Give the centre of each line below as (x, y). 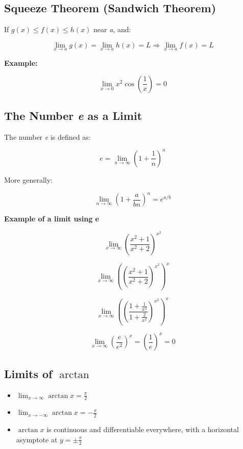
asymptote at (37, 439)
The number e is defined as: (47, 136)
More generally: (28, 179)
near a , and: (112, 29)
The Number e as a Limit (73, 115)
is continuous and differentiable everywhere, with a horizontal (143, 429)
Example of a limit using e (52, 218)
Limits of (28, 373)
